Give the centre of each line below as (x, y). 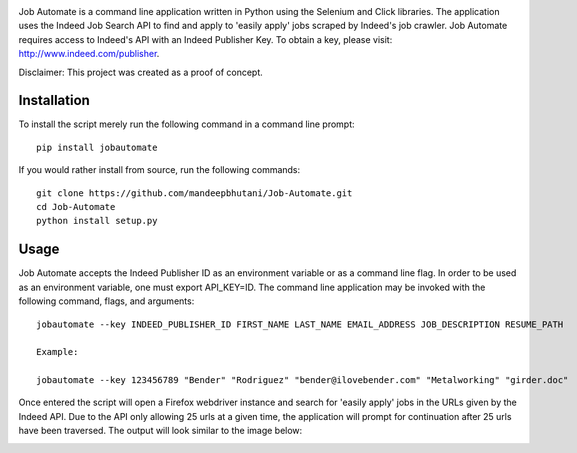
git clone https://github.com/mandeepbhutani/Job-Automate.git (194, 193)
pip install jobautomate (97, 147)
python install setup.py (97, 221)
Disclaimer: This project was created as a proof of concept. (141, 72)
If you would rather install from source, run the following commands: (159, 170)
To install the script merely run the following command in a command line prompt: (186, 124)
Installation (54, 100)
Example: (57, 352)
